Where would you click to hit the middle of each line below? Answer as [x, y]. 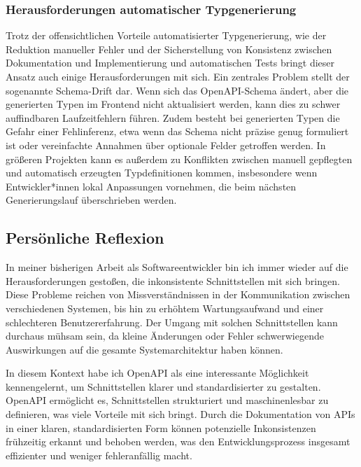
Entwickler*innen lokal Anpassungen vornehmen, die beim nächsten [151, 186]
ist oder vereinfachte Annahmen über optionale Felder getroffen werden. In [166, 145]
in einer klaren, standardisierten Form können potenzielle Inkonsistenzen [161, 427]
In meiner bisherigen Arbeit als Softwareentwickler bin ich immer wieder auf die [177, 267]
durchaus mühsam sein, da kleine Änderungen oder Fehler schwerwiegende [165, 336]
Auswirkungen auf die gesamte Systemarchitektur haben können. [144, 349]
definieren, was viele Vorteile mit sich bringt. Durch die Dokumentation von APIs [180, 414]
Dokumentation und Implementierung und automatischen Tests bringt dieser [170, 63]
